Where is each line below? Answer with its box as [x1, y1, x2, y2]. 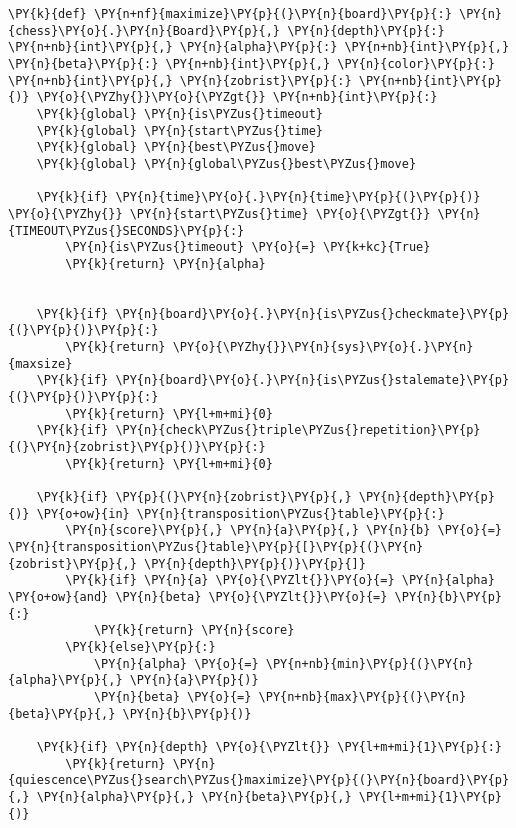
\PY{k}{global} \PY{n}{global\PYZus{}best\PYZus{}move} [36, 156, 417, 171]
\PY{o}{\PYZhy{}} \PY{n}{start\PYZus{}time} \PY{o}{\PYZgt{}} [8, 206, 431, 221]
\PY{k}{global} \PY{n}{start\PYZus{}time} [36, 123, 323, 138]
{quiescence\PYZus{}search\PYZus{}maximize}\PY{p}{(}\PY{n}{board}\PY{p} [8, 773, 510, 788]
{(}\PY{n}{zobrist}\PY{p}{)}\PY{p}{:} [8, 440, 266, 455]
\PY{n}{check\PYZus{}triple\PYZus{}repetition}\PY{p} [115, 423, 481, 438]
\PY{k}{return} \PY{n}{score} [93, 623, 295, 638]
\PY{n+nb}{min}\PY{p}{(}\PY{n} [265, 656, 474, 671]
